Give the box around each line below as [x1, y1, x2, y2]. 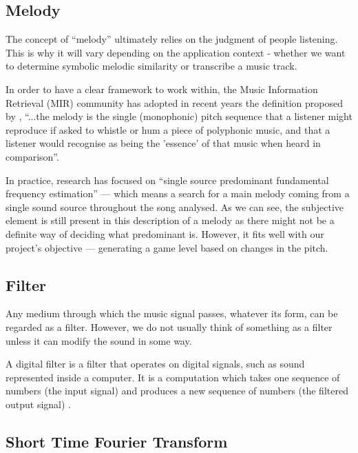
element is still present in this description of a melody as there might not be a [6, 213, 335, 228]
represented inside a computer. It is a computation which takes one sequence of [6, 370, 340, 384]
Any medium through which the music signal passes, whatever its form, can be [6, 306, 338, 321]
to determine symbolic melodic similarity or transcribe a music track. [6, 59, 297, 73]
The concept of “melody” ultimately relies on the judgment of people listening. [6, 32, 338, 46]
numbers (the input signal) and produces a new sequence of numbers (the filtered [6, 383, 348, 398]
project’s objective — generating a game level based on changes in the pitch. [6, 240, 328, 254]
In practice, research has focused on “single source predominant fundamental [6, 172, 329, 187]
